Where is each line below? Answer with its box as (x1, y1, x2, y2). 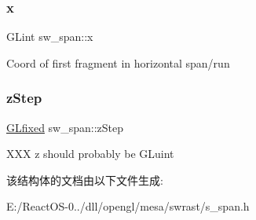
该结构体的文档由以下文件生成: (6, 171, 163, 188)
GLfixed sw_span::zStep (6, 119, 124, 135)
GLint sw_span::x (6, 28, 93, 45)
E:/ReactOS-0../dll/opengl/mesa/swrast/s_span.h (6, 198, 250, 214)
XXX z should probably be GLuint (6, 145, 174, 162)
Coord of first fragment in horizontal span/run (6, 54, 230, 71)
